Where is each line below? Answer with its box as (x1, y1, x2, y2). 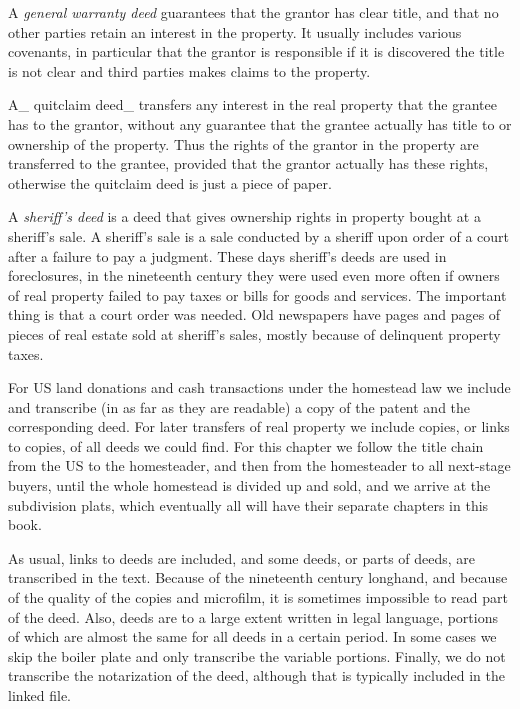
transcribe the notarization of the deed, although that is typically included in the (8, 665, 505, 686)
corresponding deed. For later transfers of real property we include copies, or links (8, 416, 510, 437)
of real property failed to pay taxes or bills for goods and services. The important (8, 284, 507, 305)
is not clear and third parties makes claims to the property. (8, 60, 371, 81)
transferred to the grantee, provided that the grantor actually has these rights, (8, 153, 489, 174)
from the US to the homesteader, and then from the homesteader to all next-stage (8, 455, 511, 476)
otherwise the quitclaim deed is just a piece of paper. (8, 172, 332, 193)
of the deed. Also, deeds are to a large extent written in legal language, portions (8, 606, 498, 627)
